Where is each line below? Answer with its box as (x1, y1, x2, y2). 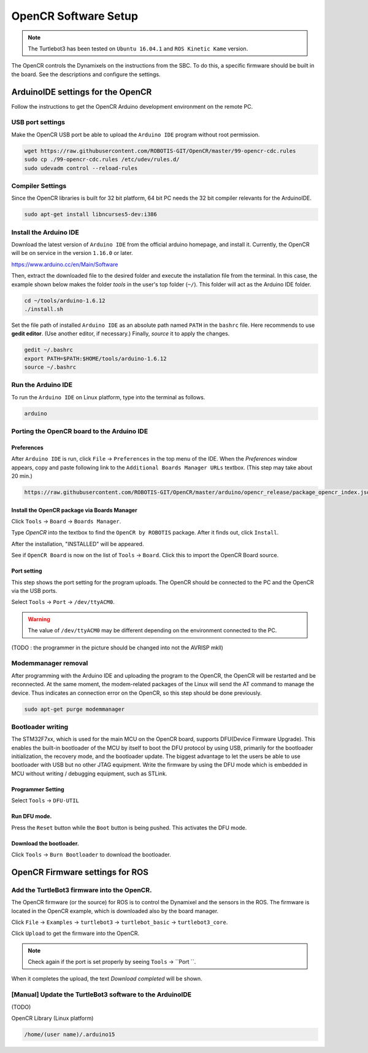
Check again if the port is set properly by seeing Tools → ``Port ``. (28, 958, 196, 966)
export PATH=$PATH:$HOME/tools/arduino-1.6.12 (24, 355, 167, 362)
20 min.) (11, 472, 33, 480)
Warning (28, 615, 50, 623)
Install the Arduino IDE (11, 228, 79, 237)
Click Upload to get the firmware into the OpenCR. (11, 930, 140, 937)
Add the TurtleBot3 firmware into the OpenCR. (11, 885, 152, 894)
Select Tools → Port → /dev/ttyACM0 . (11, 598, 115, 606)
